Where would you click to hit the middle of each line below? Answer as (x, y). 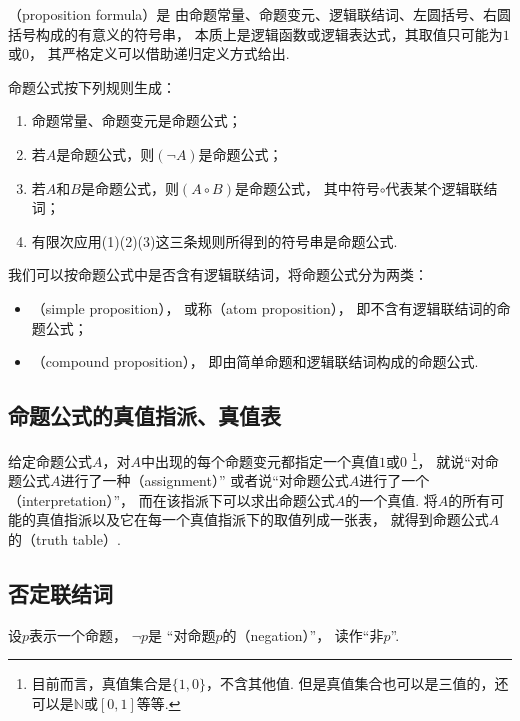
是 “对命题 (182, 634)
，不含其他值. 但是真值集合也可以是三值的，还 (357, 683)
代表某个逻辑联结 (441, 187)
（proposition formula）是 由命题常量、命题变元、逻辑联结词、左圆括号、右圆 (260, 14)
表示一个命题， (78, 634)
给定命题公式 (50, 460)
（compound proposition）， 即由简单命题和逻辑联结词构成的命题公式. (255, 361)
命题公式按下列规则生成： (92, 86)
